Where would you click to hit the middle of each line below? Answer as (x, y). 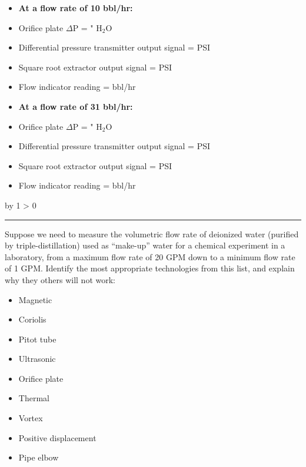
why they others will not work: (60, 279)
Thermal (34, 398)
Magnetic (35, 299)
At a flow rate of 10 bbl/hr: (76, 8)
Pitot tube (37, 339)
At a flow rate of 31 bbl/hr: (76, 106)
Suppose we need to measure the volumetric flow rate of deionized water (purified (152, 233)
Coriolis (32, 319)
